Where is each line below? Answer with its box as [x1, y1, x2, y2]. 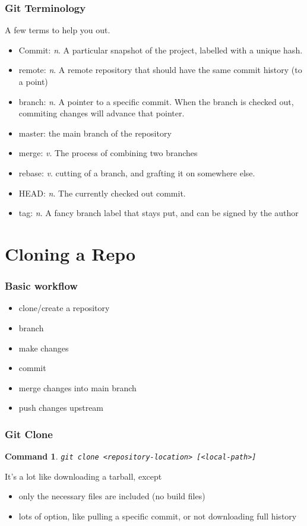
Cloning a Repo [5, 241, 136, 265]
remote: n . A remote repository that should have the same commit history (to [18, 64, 302, 76]
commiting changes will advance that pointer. [18, 107, 185, 119]
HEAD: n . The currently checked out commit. [18, 186, 186, 199]
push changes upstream [18, 401, 104, 414]
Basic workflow [5, 278, 78, 293]
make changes [18, 341, 69, 354]
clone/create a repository [18, 302, 110, 314]
